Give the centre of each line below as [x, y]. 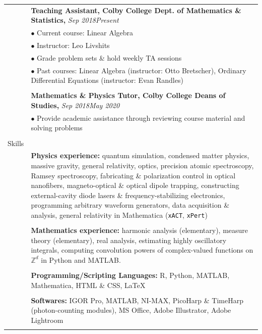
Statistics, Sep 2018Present [75, 20]
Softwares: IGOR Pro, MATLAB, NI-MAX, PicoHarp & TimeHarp [137, 300]
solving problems [57, 128]
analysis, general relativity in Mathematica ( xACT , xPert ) [119, 214]
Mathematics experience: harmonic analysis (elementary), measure [140, 230]
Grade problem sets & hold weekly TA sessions [109, 57]
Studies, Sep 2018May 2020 [75, 105]
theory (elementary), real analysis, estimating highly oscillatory [129, 240]
